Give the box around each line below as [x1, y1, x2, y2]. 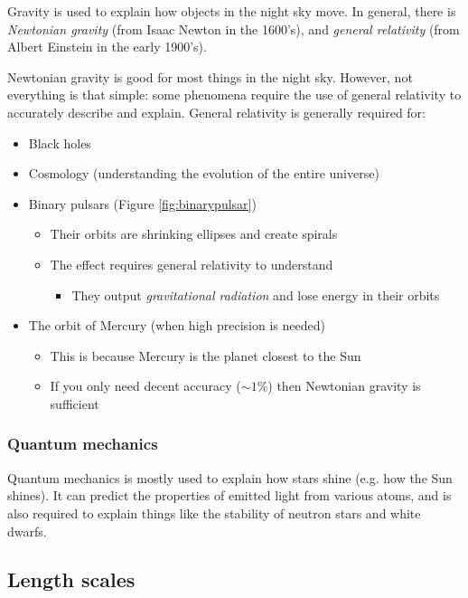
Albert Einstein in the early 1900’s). [7, 37, 207, 56]
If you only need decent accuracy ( [50, 376, 241, 395]
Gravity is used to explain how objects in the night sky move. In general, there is [7, 2, 456, 20]
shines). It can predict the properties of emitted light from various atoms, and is [7, 486, 452, 505]
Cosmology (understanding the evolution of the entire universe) [28, 164, 379, 183]
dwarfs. [7, 521, 47, 540]
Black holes [28, 133, 91, 152]
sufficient [50, 394, 99, 413]
